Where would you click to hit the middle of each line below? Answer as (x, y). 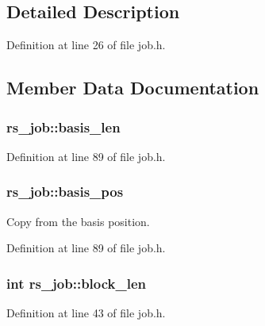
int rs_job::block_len (77, 283)
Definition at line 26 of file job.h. (86, 45)
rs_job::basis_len (63, 127)
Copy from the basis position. (78, 221)
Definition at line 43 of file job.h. (86, 313)
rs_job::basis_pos (65, 192)
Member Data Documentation (133, 88)
